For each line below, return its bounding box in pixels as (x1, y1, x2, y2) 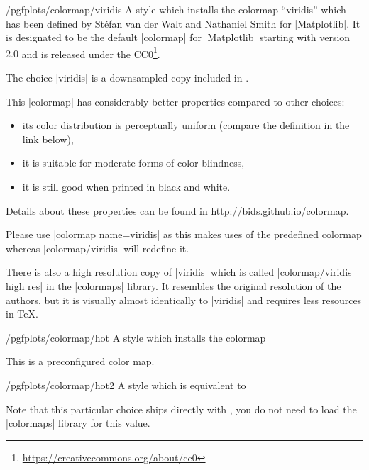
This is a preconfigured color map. (6, 354, 155, 369)
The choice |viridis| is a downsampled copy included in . (6, 70, 249, 85)
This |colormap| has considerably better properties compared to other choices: (6, 94, 345, 108)
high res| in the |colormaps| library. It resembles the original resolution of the (6, 278, 341, 293)
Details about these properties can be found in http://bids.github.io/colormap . (6, 203, 349, 218)
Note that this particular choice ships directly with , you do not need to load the (6, 401, 357, 416)
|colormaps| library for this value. (6, 415, 150, 430)
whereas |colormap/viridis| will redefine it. (6, 240, 189, 255)
